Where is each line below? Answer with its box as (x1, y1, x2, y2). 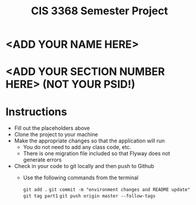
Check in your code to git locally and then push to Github (14, 163, 154, 170)
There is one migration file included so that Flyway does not (23, 150, 170, 157)
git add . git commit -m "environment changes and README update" (23, 187, 191, 193)
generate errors (23, 156, 62, 163)
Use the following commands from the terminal (23, 174, 139, 181)
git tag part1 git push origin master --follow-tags (23, 193, 156, 199)
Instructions (5, 105, 67, 119)
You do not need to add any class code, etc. (23, 144, 132, 151)
